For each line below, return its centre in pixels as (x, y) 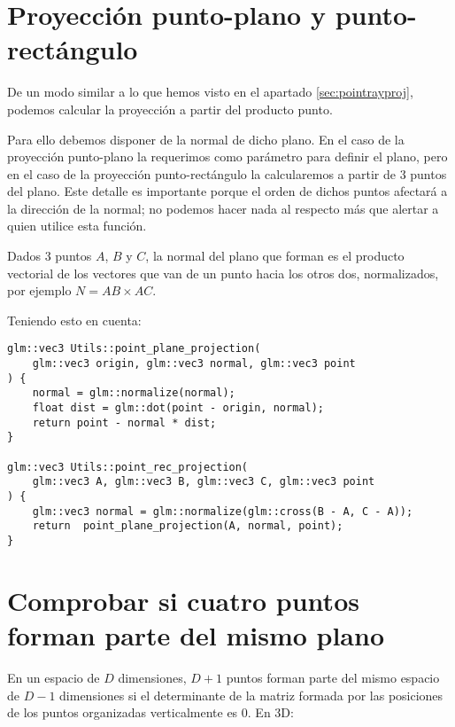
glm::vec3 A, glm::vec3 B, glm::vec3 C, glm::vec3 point (204, 482)
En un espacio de (54, 677)
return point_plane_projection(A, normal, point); (188, 526)
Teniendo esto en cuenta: (74, 320)
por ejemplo (39, 290)
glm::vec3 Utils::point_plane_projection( (134, 349)
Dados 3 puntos (50, 256)
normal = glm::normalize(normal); (134, 393)
